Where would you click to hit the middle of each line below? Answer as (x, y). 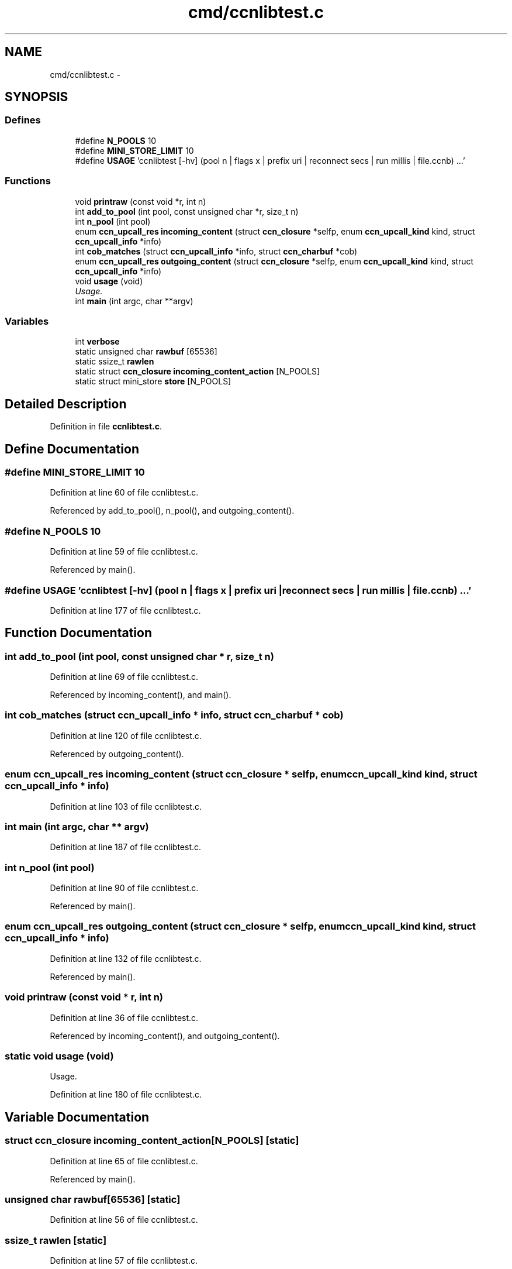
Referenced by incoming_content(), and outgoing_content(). (165, 1036)
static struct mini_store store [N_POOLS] (153, 381)
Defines (23, 120)
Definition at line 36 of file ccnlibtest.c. (124, 1017)
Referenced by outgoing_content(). (117, 754)
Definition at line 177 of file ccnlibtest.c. (125, 610)
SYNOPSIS (37, 97)
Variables (27, 321)
